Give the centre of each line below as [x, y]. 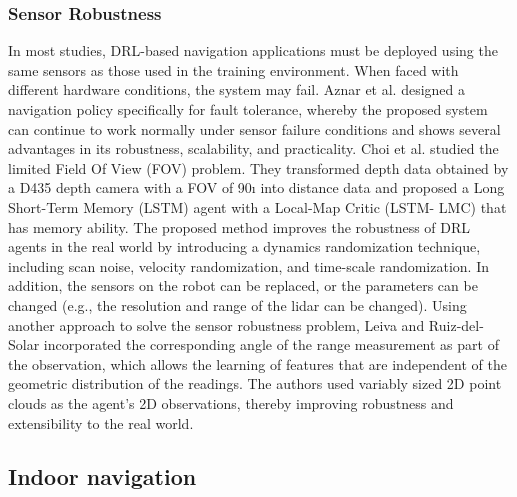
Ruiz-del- [456, 324]
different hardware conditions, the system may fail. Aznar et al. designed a [237, 89]
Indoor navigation [102, 476]
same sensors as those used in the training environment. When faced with [233, 69]
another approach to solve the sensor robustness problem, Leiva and [216, 324]
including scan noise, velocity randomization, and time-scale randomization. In [248, 265]
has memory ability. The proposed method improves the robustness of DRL [239, 226]
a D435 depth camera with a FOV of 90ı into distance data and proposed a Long [256, 187]
